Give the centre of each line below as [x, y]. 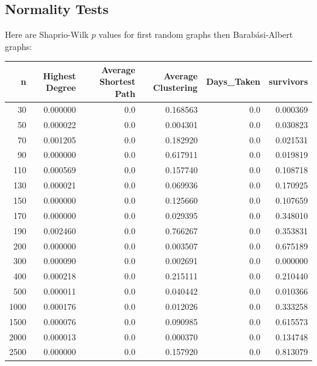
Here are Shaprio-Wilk [47, 34]
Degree [61, 88]
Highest [59, 75]
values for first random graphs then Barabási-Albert [196, 34]
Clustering [176, 88]
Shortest [117, 81]
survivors [288, 81]
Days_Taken [233, 81]
